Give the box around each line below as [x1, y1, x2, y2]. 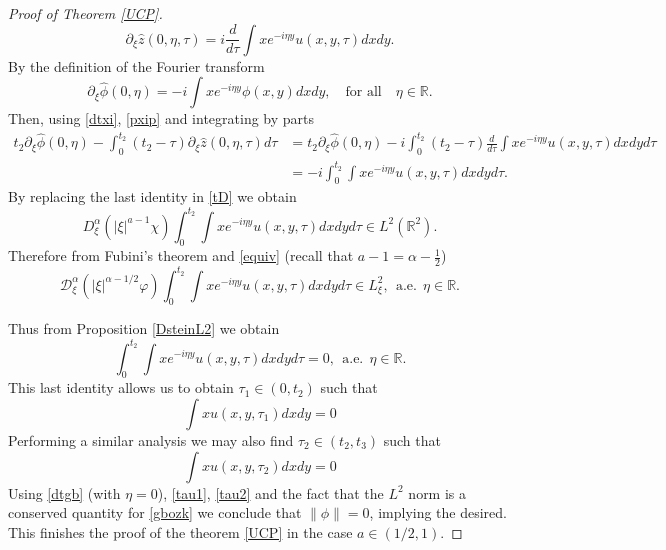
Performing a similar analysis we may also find [8, 429, 294, 450]
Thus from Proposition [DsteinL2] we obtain [8, 318, 280, 339]
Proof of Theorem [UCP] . [8, 3, 163, 23]
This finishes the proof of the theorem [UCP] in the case [8, 521, 353, 542]
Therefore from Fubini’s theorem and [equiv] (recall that [8, 245, 354, 266]
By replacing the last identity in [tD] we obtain [8, 186, 297, 207]
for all [345, 85, 382, 100]
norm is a [408, 482, 467, 503]
